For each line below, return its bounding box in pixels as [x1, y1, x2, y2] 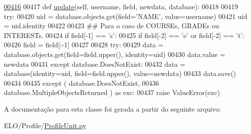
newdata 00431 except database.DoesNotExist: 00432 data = [4, 58, 185, 69]
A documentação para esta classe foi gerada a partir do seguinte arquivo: [4, 103, 221, 114]
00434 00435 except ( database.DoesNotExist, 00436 [4, 77, 160, 88]
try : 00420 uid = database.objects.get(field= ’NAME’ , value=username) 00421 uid [4, 11, 248, 21]
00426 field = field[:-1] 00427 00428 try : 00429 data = [4, 39, 163, 50]
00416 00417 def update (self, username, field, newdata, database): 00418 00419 [4, 1, 238, 11]
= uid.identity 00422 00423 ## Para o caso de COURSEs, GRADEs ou [4, 20, 219, 31]
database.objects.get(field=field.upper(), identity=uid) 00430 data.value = [4, 49, 225, 59]
